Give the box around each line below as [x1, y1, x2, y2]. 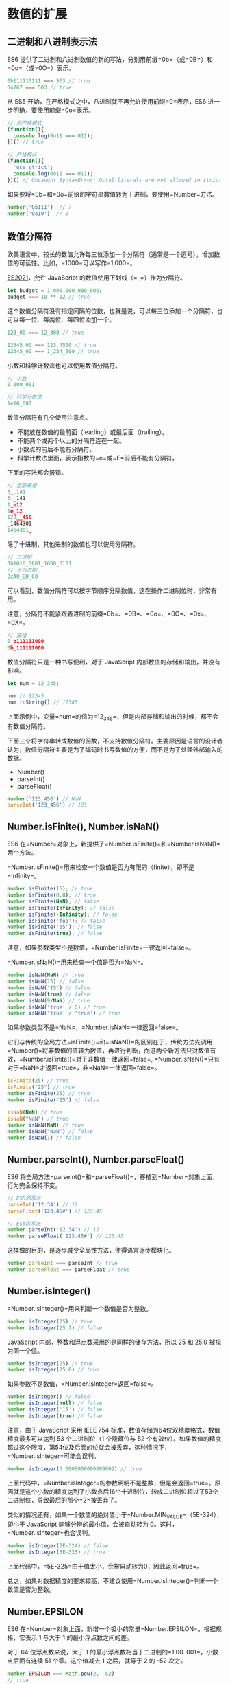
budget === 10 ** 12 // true [7, 293, 90, 301]
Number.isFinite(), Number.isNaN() [7, 820, 159, 832]
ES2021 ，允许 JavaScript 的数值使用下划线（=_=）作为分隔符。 [7, 273, 187, 282]
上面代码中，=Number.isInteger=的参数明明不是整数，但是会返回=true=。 [7, 1479, 216, 1487]
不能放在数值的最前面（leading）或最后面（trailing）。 [16, 428, 168, 436]
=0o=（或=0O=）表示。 [7, 64, 75, 72]
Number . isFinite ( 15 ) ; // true [7, 886, 94, 892]
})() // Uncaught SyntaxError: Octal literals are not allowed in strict [7, 177, 222, 183]
